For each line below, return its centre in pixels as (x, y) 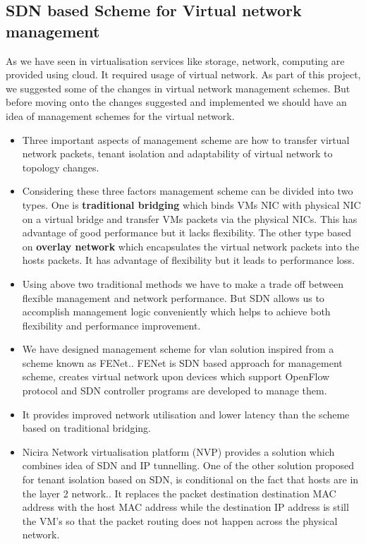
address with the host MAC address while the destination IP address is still (185, 507)
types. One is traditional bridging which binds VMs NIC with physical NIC (191, 204)
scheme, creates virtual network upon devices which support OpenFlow (176, 376)
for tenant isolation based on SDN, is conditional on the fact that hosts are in (190, 479)
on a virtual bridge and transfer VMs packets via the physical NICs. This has (190, 218)
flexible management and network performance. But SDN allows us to (173, 297)
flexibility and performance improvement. (111, 325)
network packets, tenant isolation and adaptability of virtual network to (177, 153)
